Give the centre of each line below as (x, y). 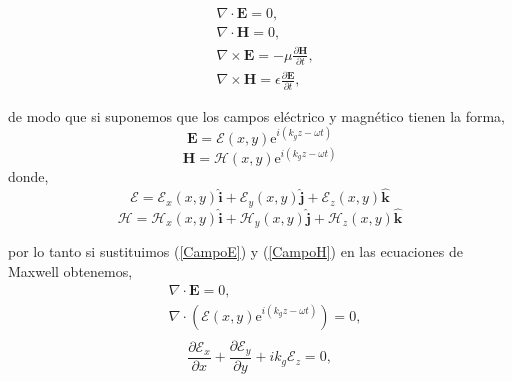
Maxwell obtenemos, (70, 270)
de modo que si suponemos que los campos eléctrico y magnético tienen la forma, (257, 115)
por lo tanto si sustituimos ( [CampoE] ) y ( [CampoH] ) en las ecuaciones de (235, 251)
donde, (28, 176)
